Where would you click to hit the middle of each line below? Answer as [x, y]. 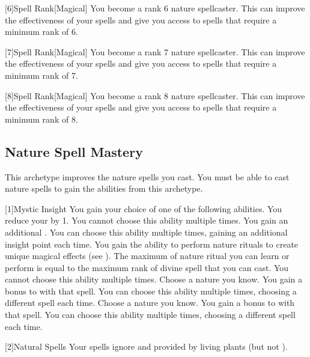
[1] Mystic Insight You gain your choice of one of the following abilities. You [144, 208]
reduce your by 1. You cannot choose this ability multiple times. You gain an [147, 220]
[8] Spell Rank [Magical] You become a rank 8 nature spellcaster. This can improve [155, 95]
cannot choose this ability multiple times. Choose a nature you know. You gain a [154, 279]
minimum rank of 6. [41, 32]
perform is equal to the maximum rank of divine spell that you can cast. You [147, 267]
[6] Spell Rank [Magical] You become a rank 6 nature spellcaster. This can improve [155, 8]
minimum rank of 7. [41, 75]
